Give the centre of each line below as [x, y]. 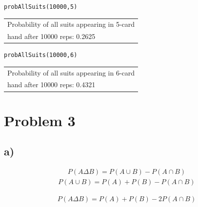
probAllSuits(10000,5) [41, 7]
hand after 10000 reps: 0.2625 [51, 36]
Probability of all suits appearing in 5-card [71, 24]
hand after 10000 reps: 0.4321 [51, 85]
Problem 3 [40, 120]
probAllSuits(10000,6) [41, 55]
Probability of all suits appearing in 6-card [71, 72]
